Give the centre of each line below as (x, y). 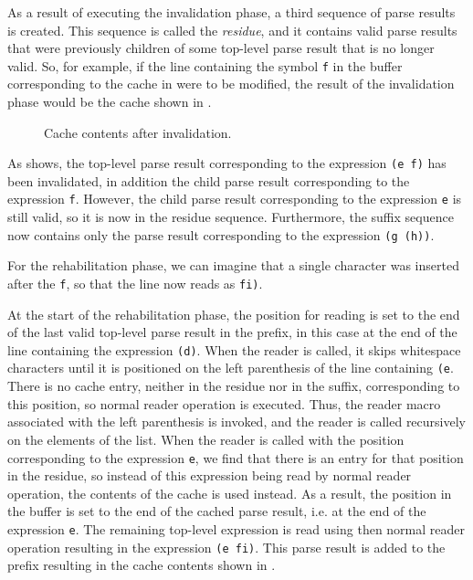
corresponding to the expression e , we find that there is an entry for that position (236, 457)
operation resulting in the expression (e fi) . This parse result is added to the (226, 547)
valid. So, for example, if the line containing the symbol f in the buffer (205, 65)
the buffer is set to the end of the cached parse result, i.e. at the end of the (217, 511)
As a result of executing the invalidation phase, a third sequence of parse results (231, 12)
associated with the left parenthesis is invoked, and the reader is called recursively (236, 422)
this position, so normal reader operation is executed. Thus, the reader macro (224, 403)
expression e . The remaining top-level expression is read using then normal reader (236, 528)
